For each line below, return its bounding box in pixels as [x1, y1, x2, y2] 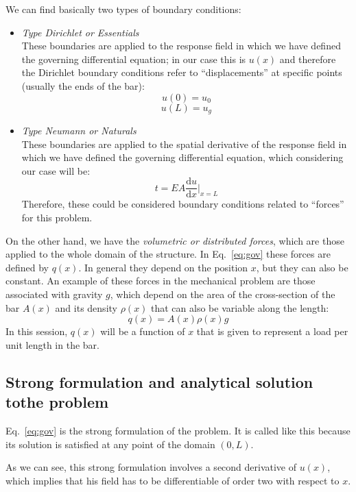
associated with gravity [5, 287, 103, 302]
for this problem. [21, 210, 93, 225]
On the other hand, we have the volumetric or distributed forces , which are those [5, 233, 344, 247]
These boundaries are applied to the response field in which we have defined [21, 38, 341, 53]
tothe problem [5, 391, 109, 413]
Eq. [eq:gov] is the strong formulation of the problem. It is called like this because [5, 423, 351, 437]
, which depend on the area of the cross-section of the [110, 287, 335, 302]
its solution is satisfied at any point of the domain [5, 436, 215, 451]
